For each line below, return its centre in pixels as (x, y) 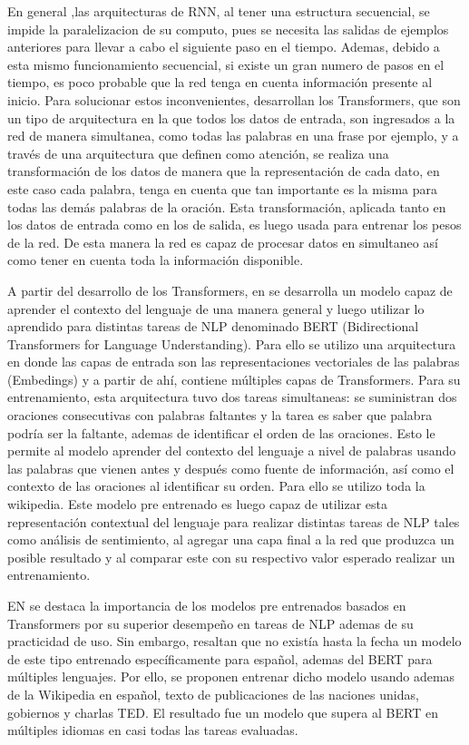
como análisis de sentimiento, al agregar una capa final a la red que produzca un (231, 539)
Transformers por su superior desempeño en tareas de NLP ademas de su (210, 623)
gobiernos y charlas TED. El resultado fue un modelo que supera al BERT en (223, 712)
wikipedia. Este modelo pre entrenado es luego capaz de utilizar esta (197, 504)
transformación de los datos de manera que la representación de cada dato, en (224, 171)
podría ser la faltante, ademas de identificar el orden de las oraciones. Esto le (221, 432)
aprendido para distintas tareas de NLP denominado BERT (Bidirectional (213, 326)
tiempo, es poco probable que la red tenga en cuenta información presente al (220, 82)
